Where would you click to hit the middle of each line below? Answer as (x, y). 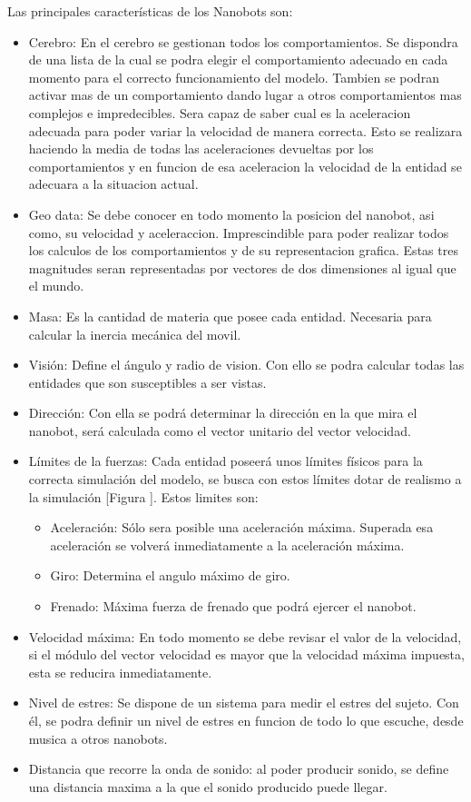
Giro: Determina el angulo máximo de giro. (170, 575)
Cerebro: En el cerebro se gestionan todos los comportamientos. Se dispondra (243, 41)
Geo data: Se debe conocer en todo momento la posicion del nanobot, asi (231, 214)
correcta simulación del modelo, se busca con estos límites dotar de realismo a (245, 479)
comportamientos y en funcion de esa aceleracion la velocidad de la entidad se (245, 166)
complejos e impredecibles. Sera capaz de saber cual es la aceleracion (220, 112)
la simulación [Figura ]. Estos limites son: (143, 496)
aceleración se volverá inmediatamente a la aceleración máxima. (227, 545)
